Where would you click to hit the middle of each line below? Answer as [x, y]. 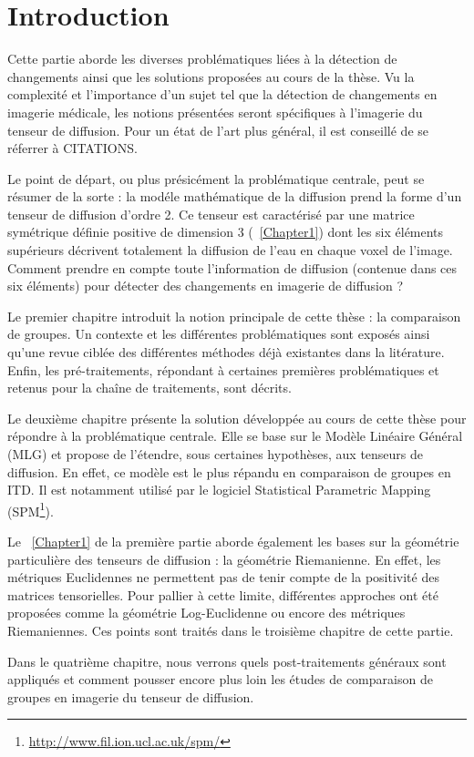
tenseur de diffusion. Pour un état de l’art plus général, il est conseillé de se [218, 130]
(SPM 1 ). [31, 509]
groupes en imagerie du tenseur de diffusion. [131, 696]
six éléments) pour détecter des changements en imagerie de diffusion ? [206, 286]
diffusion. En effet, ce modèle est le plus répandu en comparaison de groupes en [229, 471]
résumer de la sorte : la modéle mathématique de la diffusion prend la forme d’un [235, 196]
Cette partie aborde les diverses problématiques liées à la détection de [202, 59]
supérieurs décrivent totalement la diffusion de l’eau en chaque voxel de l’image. [230, 250]
